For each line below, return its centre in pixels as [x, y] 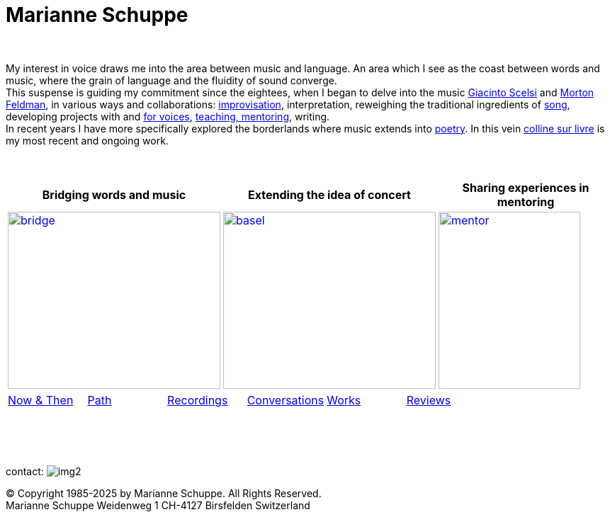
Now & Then [41, 400]
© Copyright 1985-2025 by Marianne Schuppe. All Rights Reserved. [164, 493]
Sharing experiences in [526, 187]
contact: [25, 471]
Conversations [286, 400]
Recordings [198, 400]
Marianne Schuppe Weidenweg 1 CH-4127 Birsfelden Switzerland [158, 505]
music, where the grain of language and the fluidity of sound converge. [171, 80]
